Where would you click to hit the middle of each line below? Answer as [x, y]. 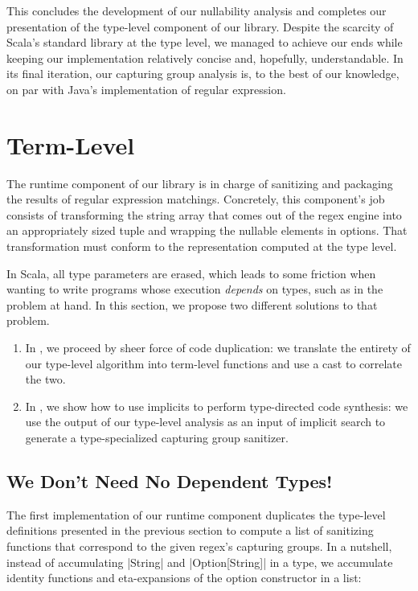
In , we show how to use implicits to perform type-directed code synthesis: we [217, 406]
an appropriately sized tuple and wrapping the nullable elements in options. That [207, 230]
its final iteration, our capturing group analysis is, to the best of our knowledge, [203, 74]
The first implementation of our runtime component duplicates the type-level [196, 514]
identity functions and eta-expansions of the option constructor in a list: [184, 578]
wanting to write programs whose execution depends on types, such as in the [195, 289]
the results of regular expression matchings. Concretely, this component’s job [196, 199]
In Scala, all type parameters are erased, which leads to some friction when [191, 273]
